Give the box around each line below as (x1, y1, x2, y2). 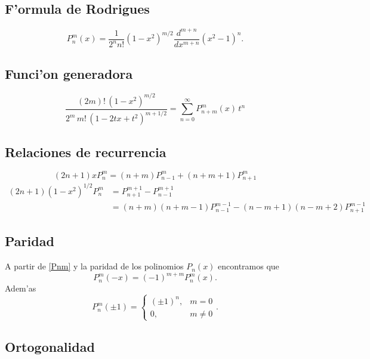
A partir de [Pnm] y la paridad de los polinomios (5, 260, 184, 272)
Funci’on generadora (5, 64, 133, 82)
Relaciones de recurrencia (5, 142, 166, 161)
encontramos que (218, 260, 279, 272)
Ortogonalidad (5, 337, 95, 356)
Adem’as (5, 282, 36, 294)
